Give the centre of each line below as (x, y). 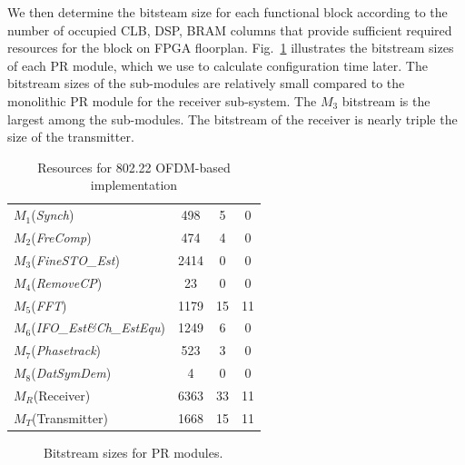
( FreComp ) (61, 237)
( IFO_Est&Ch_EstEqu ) (99, 327)
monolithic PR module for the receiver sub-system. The (162, 100)
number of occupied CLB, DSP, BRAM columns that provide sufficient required (230, 30)
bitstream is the (386, 100)
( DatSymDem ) (71, 373)
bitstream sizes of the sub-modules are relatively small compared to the (206, 83)
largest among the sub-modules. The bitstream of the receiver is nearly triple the (232, 119)
